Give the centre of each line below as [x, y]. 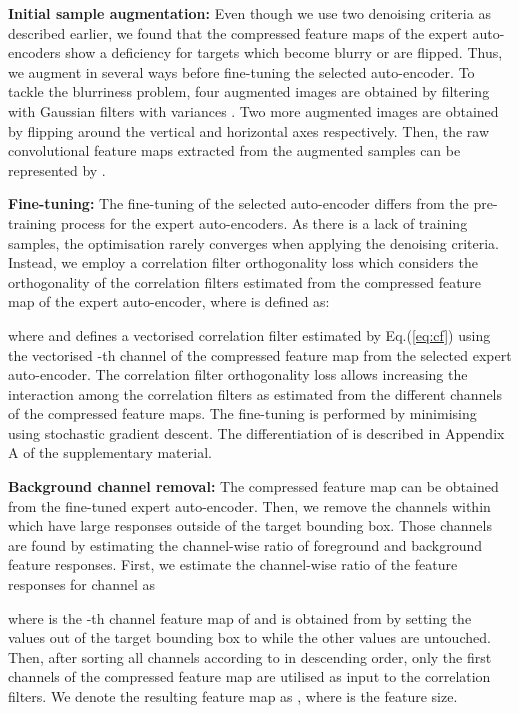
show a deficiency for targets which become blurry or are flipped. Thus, [284, 52]
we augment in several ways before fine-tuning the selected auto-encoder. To [241, 71]
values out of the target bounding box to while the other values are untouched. [249, 637]
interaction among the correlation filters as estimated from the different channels [255, 393]
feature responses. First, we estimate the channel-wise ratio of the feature [233, 564]
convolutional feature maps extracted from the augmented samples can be [234, 150]
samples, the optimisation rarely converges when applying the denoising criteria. [253, 242]
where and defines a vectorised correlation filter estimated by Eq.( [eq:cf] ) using [249, 334]
